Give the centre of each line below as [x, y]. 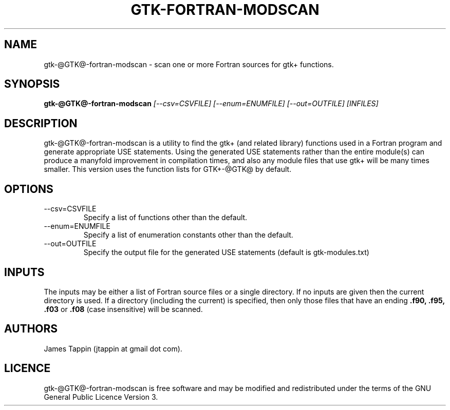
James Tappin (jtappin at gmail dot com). [113, 348]
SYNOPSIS [32, 84]
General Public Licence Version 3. [101, 397]
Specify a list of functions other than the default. [165, 218]
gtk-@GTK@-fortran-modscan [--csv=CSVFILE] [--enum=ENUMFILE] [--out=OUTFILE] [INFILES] [211, 104]
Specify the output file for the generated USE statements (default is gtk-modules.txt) [226, 252]
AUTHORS [31, 329]
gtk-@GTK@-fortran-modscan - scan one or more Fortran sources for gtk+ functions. [189, 64]
